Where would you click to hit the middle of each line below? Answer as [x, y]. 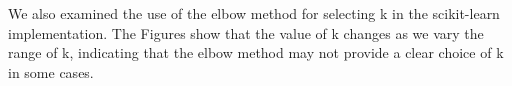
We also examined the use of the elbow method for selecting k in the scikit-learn [254, 13]
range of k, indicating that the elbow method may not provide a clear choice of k [256, 52]
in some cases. [51, 71]
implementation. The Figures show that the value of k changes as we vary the [246, 32]
